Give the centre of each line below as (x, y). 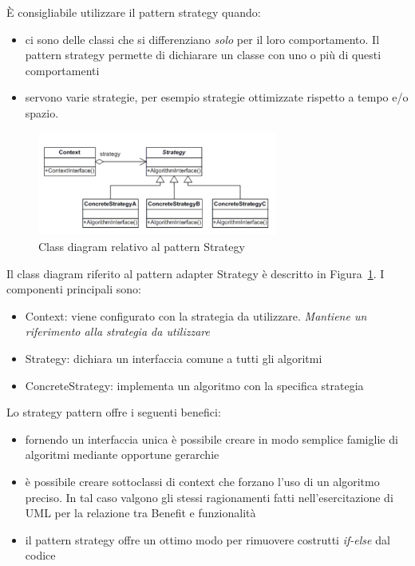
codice (40, 555)
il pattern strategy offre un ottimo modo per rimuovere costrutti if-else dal (207, 539)
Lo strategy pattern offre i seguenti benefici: (114, 412)
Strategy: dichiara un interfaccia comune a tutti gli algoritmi (174, 358)
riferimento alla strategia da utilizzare (117, 331)
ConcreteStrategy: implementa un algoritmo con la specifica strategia (194, 385)
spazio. (42, 112)
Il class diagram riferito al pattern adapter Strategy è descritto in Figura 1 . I (196, 273)
